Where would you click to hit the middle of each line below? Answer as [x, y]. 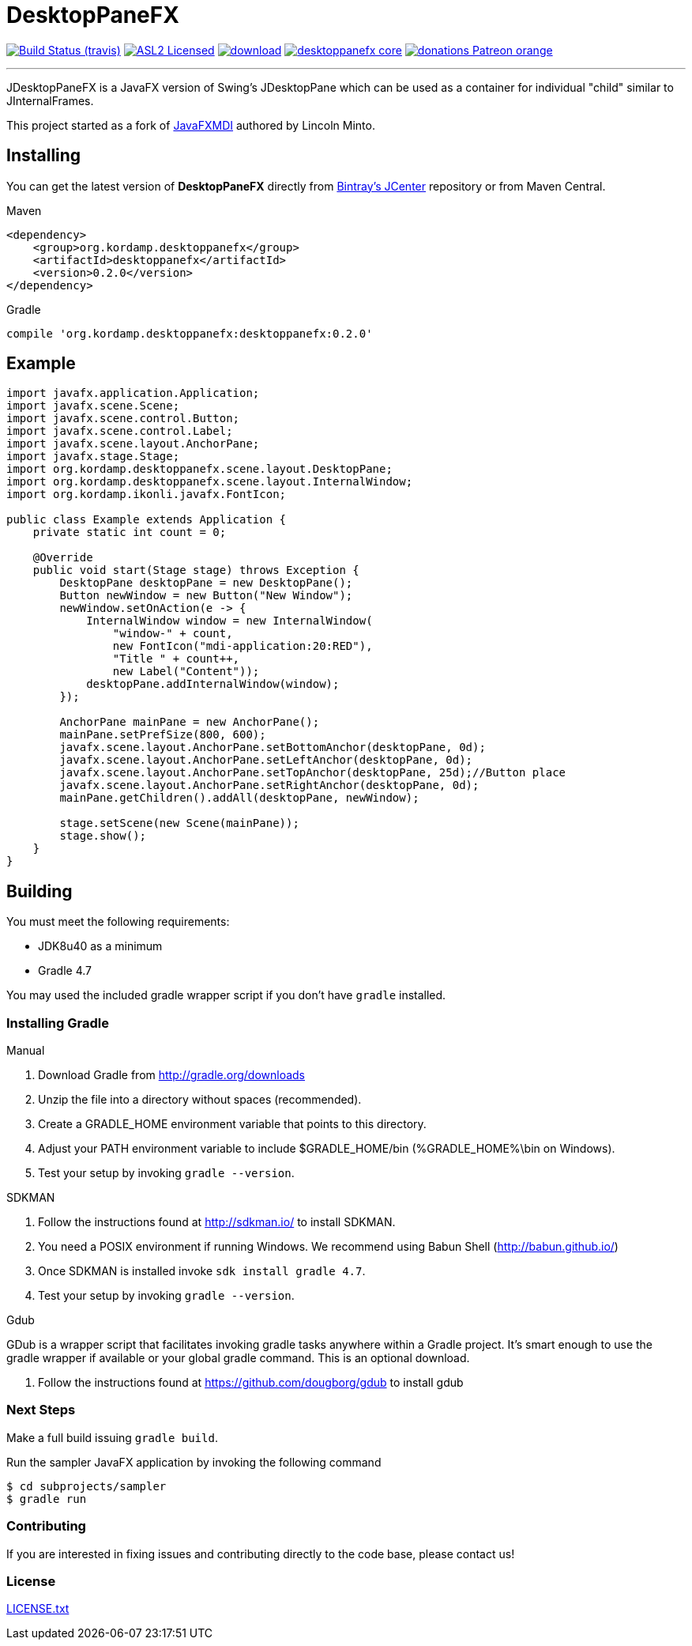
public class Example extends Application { [147, 520]
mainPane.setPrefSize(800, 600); [163, 735]
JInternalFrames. [50, 100]
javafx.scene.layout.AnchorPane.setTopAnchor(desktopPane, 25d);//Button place [313, 773]
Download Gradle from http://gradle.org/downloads [171, 1075]
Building [39, 891]
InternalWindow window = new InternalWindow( [229, 621]
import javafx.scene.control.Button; [123, 419]
